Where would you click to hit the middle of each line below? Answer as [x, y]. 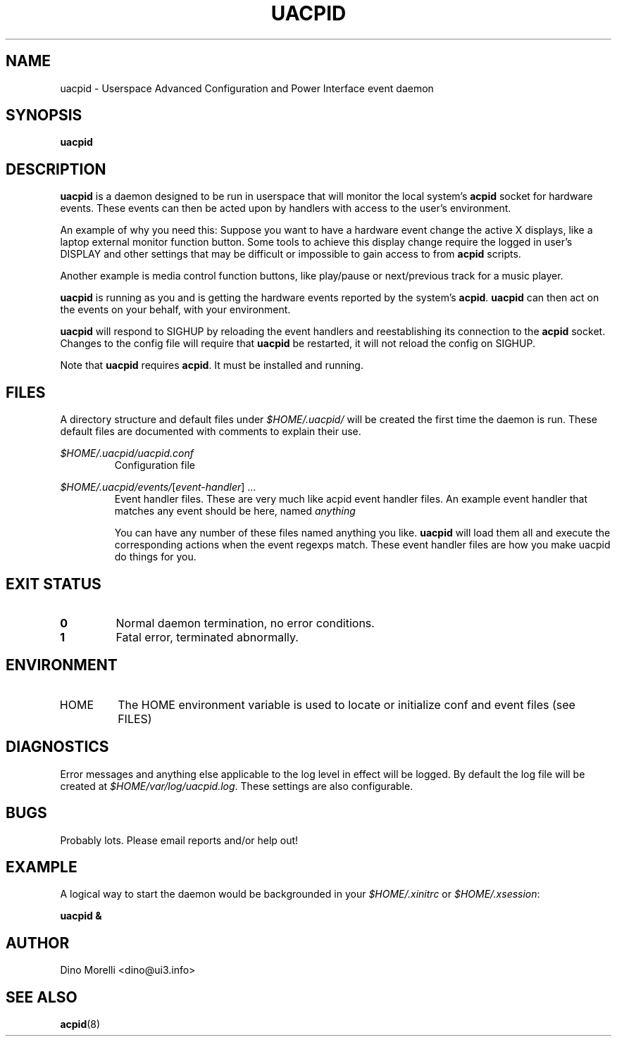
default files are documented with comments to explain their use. [211, 432]
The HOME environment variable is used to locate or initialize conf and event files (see [347, 704]
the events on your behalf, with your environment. [175, 310]
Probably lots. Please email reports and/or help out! [179, 840]
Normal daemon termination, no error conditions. [245, 623]
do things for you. [155, 557]
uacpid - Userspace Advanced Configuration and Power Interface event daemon [247, 88]
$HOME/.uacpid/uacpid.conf [127, 453]
